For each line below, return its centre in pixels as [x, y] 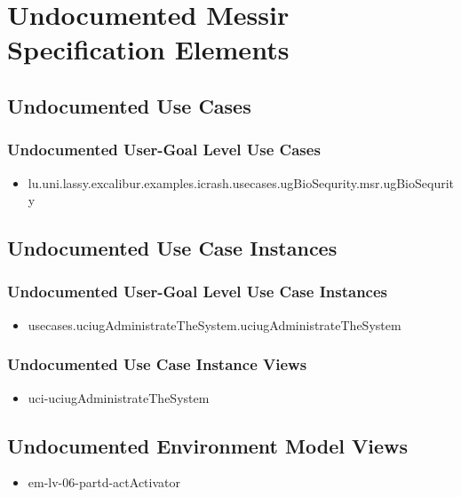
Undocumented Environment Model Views [207, 445]
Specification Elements [148, 49]
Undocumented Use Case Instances [172, 248]
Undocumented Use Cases [129, 105]
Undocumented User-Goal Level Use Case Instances [198, 292]
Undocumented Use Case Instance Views [157, 364]
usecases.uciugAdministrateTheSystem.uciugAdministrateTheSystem [215, 324]
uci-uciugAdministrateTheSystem [119, 397]
